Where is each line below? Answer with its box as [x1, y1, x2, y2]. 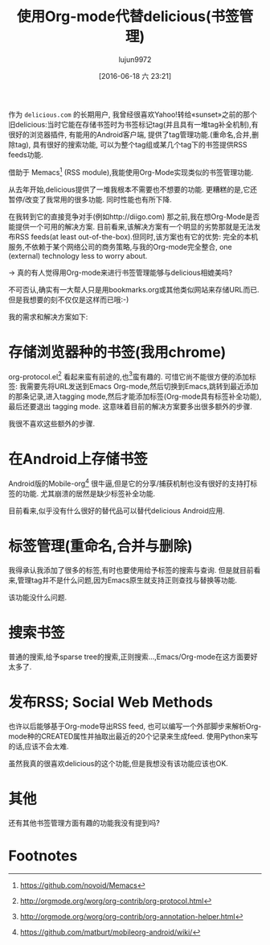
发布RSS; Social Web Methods [8, 693, 213, 711]
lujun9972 [118, 54, 152, 64]
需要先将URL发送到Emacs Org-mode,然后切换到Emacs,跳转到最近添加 [26, 382, 259, 392]
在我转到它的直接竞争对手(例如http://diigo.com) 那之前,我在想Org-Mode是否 [8, 211, 260, 222]
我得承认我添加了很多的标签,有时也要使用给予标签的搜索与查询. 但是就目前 [8, 565, 255, 574]
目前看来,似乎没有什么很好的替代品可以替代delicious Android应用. [8, 505, 225, 516]
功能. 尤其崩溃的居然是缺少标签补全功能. [22, 488, 156, 498]
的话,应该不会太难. [8, 741, 70, 751]
